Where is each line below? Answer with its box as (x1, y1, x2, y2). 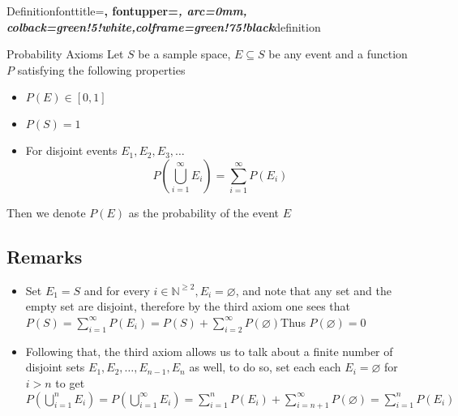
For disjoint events (25, 142, 118, 159)
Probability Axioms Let (6, 45, 124, 62)
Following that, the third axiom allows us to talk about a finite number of (25, 342, 393, 359)
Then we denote (6, 204, 86, 221)
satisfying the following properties (17, 61, 186, 78)
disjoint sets (25, 358, 85, 375)
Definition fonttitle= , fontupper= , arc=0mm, (6, 2, 247, 19)
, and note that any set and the (235, 281, 392, 298)
